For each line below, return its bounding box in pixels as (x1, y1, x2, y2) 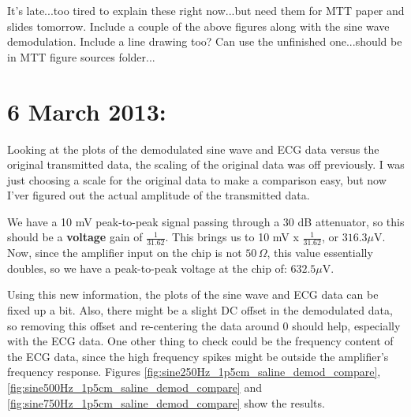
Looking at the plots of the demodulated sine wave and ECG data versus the (7, 140, 379, 157)
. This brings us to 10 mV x (165, 229, 299, 245)
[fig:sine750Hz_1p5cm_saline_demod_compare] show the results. (7, 394, 325, 411)
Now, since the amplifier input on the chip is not (7, 244, 242, 261)
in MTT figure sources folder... (7, 48, 155, 65)
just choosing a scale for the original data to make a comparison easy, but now (7, 171, 387, 188)
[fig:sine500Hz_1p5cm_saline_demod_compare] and (7, 379, 262, 396)
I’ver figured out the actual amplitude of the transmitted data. (7, 187, 310, 203)
